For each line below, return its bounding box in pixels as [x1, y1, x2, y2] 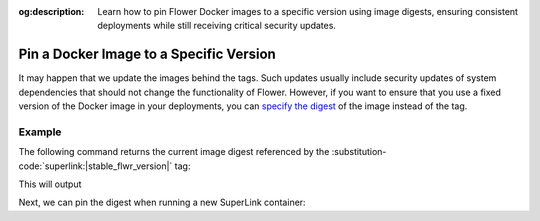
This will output [18, 178, 82, 190]
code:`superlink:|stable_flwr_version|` [18, 160, 173, 172]
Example [18, 125, 62, 139]
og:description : [18, 6, 85, 17]
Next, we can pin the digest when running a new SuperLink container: [18, 196, 306, 209]
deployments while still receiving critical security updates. [97, 20, 337, 32]
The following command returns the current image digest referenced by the [18, 146, 330, 158]
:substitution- [331, 146, 387, 158]
